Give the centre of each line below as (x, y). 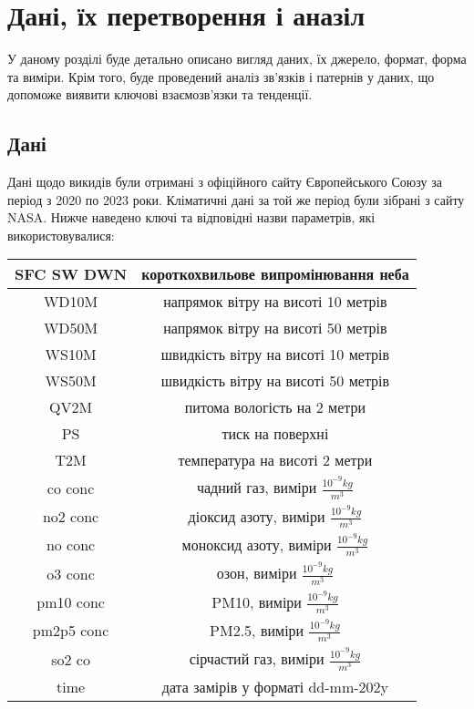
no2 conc (71, 516)
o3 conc (71, 573)
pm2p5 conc (71, 631)
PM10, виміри (257, 601)
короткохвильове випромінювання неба (275, 274)
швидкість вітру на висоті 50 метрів (275, 381)
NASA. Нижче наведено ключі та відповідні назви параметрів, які (191, 217)
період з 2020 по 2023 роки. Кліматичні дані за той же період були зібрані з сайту (236, 199)
